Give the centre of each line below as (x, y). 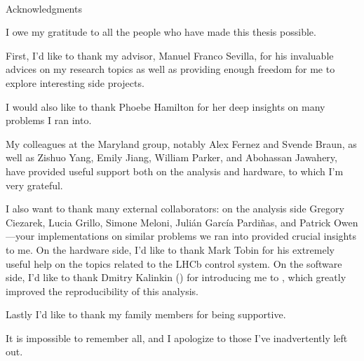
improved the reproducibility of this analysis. (102, 291)
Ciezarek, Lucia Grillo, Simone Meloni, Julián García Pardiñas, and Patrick (168, 222)
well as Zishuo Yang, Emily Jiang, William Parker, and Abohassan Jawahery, (171, 157)
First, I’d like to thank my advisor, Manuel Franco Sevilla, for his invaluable (170, 55)
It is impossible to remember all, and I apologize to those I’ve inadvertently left (177, 338)
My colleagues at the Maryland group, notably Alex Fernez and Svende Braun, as (181, 143)
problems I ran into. (49, 120)
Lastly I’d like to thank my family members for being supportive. (146, 314)
